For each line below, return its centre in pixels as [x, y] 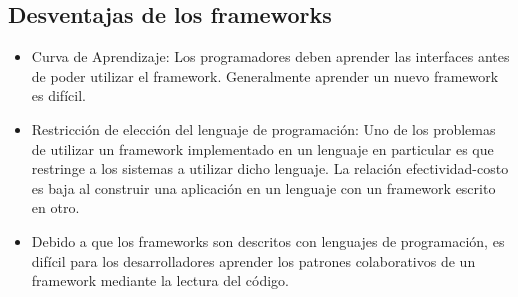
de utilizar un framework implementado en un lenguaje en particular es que [262, 148]
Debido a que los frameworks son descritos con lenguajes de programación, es [268, 240]
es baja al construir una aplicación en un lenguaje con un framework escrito [263, 187]
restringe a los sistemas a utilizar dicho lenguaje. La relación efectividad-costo [270, 168]
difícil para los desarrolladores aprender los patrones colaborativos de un [253, 260]
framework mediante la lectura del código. [160, 280]
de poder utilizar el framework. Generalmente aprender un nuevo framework [265, 75]
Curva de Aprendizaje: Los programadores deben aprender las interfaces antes [270, 56]
